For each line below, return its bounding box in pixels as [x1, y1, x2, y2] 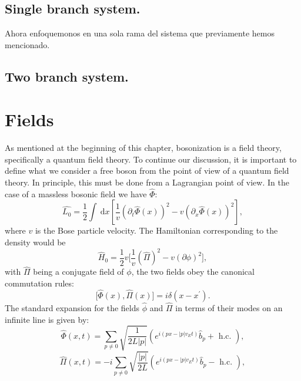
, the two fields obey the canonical [131, 265, 255, 278]
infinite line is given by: [5, 313, 89, 325]
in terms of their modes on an [175, 302, 283, 314]
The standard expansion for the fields [5, 302, 139, 314]
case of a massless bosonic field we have [5, 187, 147, 200]
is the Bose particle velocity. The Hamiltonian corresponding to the [35, 224, 278, 237]
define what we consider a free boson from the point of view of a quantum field [5, 164, 289, 177]
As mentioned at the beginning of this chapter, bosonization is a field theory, [5, 141, 282, 154]
